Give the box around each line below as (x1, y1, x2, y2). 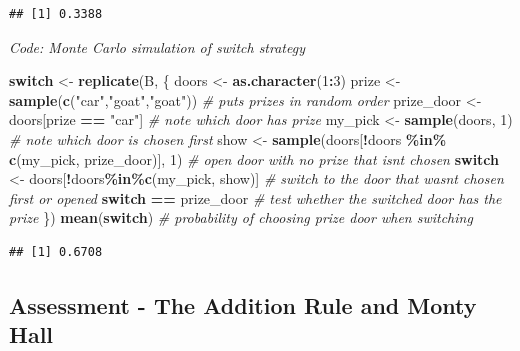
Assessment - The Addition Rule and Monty (9, 289, 477, 320)
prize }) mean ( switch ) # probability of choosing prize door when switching (9, 207, 473, 228)
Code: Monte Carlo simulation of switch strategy (9, 36, 305, 57)
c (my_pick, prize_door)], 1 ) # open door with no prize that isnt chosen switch (9, 148, 500, 169)
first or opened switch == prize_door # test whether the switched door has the (9, 187, 502, 208)
